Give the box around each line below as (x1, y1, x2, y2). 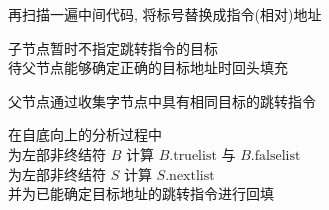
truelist (173, 148, 217, 163)
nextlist (169, 168, 215, 183)
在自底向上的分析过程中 (8, 124, 162, 145)
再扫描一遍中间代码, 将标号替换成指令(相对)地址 (8, 4, 322, 24)
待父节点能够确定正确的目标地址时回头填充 (8, 57, 288, 78)
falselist (254, 148, 301, 163)
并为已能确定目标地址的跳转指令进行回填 (8, 183, 274, 204)
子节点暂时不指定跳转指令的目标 (8, 37, 218, 58)
